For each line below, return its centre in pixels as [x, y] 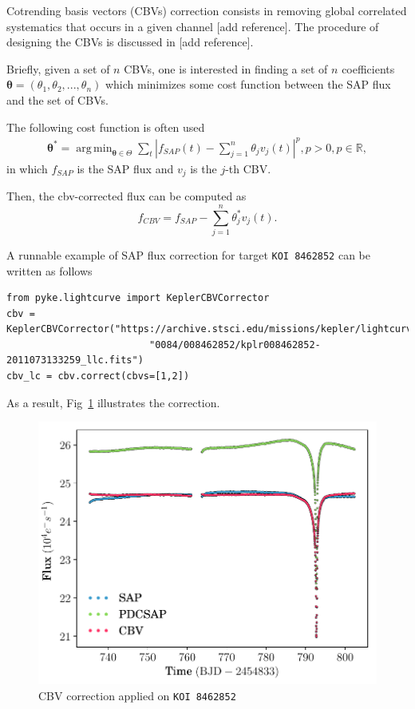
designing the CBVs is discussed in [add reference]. [130, 42]
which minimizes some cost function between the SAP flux [248, 84]
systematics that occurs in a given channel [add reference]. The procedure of [193, 26]
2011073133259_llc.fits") [75, 360]
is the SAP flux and [125, 168]
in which [27, 168]
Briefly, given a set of [58, 68]
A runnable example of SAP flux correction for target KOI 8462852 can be [188, 254]
